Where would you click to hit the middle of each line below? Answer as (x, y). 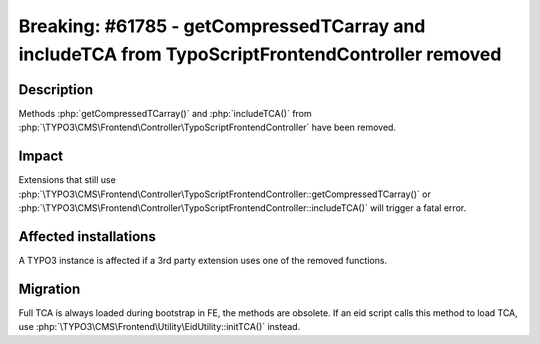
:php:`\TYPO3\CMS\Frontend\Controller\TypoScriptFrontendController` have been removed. (207, 127)
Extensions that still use (67, 180)
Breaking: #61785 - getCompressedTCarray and (222, 26)
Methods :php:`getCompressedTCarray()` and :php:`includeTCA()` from (165, 113)
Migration (49, 288)
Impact (41, 156)
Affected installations (87, 236)
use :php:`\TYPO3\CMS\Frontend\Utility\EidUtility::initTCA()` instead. (159, 327)
